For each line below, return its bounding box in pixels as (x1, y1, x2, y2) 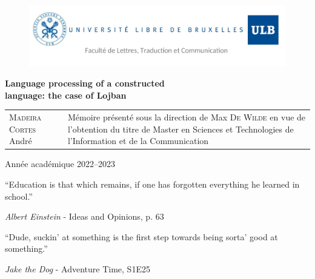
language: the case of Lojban (5, 88, 127, 101)
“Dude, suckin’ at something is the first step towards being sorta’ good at (5, 230, 278, 243)
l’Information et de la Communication (67, 134, 209, 147)
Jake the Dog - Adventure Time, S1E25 (5, 262, 150, 275)
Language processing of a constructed (5, 77, 165, 90)
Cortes (9, 122, 36, 135)
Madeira (9, 111, 42, 123)
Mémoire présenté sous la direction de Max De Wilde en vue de (67, 111, 306, 123)
